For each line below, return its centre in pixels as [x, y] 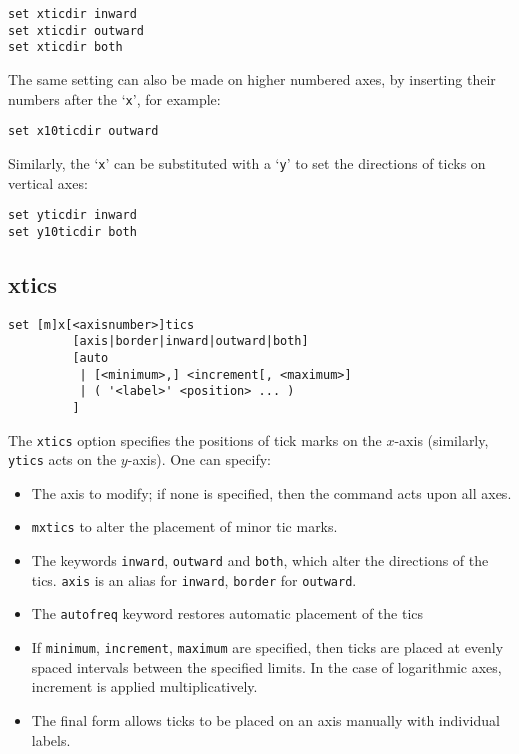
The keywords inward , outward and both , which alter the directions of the [260, 560]
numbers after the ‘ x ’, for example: [114, 98]
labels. [51, 739]
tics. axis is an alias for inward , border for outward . [194, 579]
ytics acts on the [62, 459]
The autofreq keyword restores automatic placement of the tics [227, 613]
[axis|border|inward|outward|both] [190, 341]
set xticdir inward [72, 14]
